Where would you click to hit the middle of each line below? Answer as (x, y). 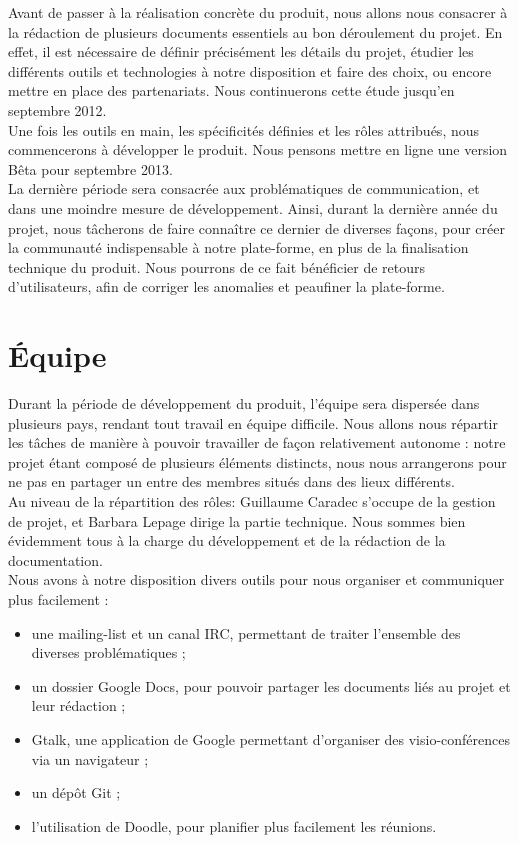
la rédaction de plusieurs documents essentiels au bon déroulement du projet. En (255, 31)
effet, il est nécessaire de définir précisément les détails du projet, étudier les (241, 51)
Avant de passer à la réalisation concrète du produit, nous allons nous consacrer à (258, 12)
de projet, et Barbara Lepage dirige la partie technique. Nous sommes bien (237, 520)
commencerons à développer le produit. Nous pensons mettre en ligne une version (258, 149)
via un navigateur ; (90, 758)
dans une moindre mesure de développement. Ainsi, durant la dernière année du (253, 207)
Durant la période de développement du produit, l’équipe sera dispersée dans (244, 403)
